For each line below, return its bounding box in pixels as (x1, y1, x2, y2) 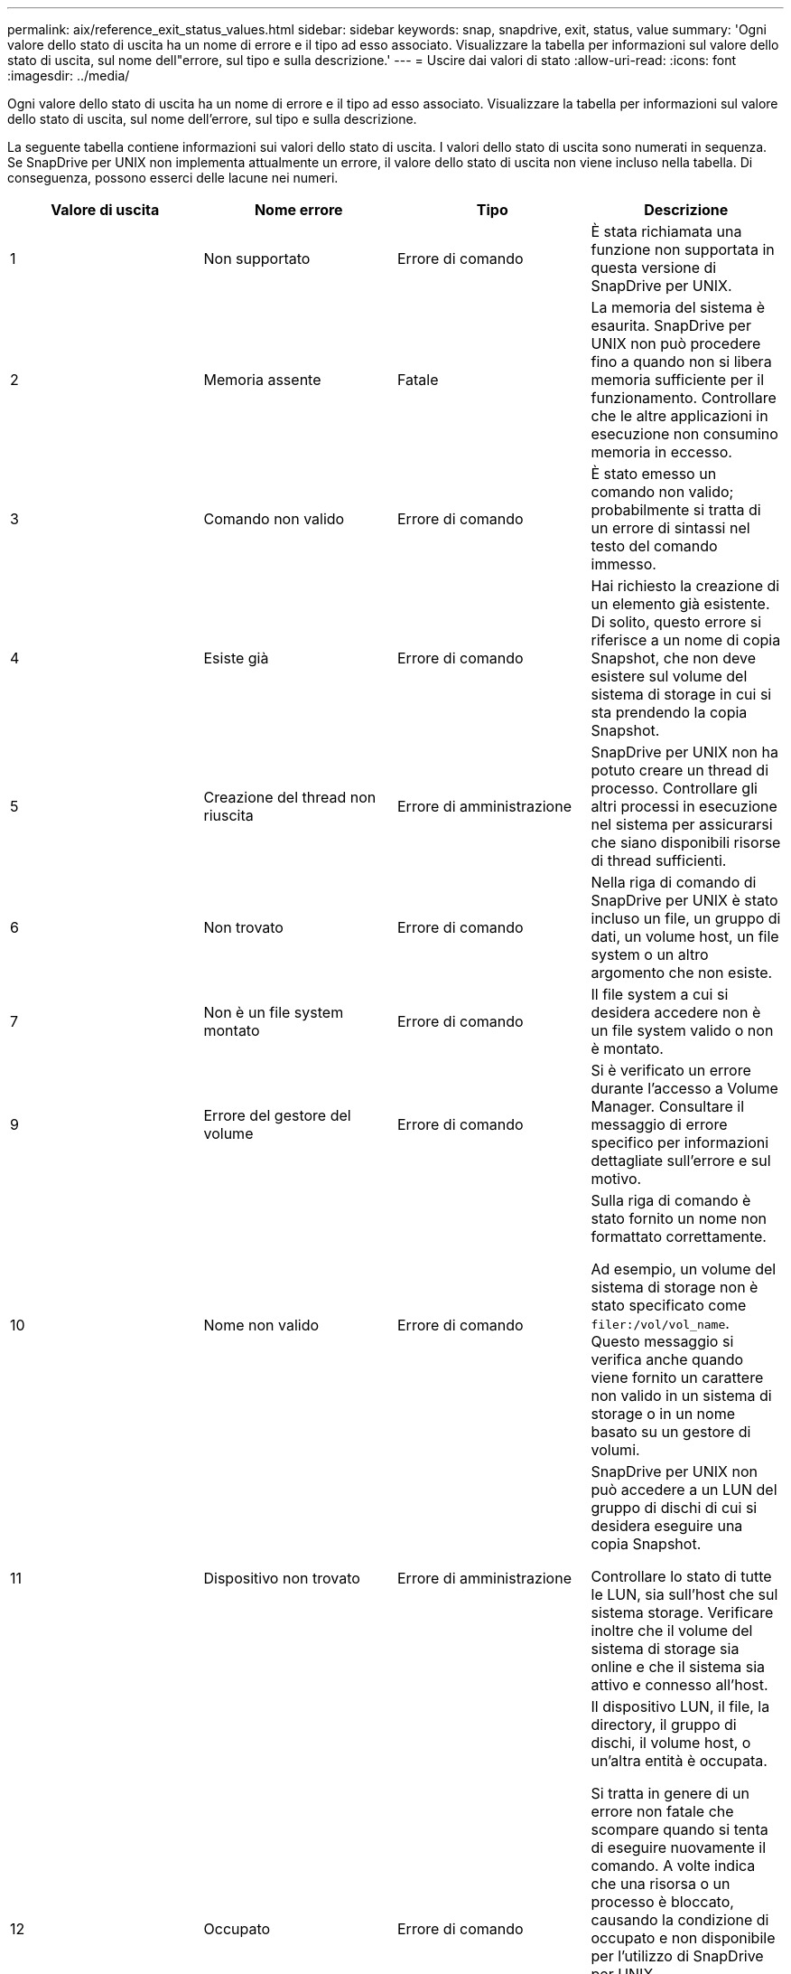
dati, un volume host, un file (591, 927, 779, 945)
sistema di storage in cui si (591, 685, 772, 703)
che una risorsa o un (591, 1875, 731, 1893)
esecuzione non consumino (591, 425, 778, 443)
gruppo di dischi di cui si (591, 1499, 758, 1517)
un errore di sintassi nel (591, 519, 750, 537)
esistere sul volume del (591, 667, 748, 685)
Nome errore (254, 201, 343, 219)
